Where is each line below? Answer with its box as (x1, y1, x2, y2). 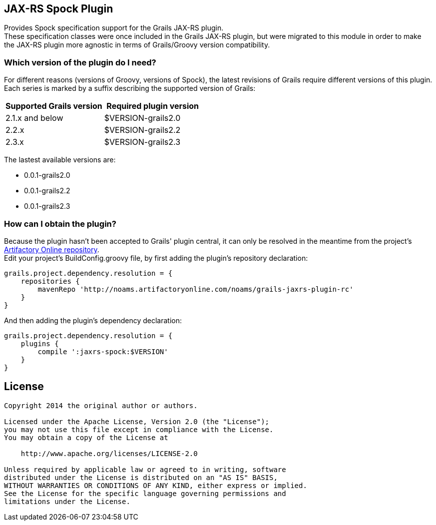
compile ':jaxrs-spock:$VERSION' (37, 347, 168, 356)
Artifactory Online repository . (4, 245, 99, 254)
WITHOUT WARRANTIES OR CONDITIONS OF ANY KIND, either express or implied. (4, 481, 307, 490)
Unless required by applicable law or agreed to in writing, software (4, 465, 286, 474)
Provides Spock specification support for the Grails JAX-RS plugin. (4, 23, 224, 32)
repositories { (20, 277, 80, 285)
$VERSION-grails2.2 (104, 125, 181, 135)
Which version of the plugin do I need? (4, 57, 156, 67)
